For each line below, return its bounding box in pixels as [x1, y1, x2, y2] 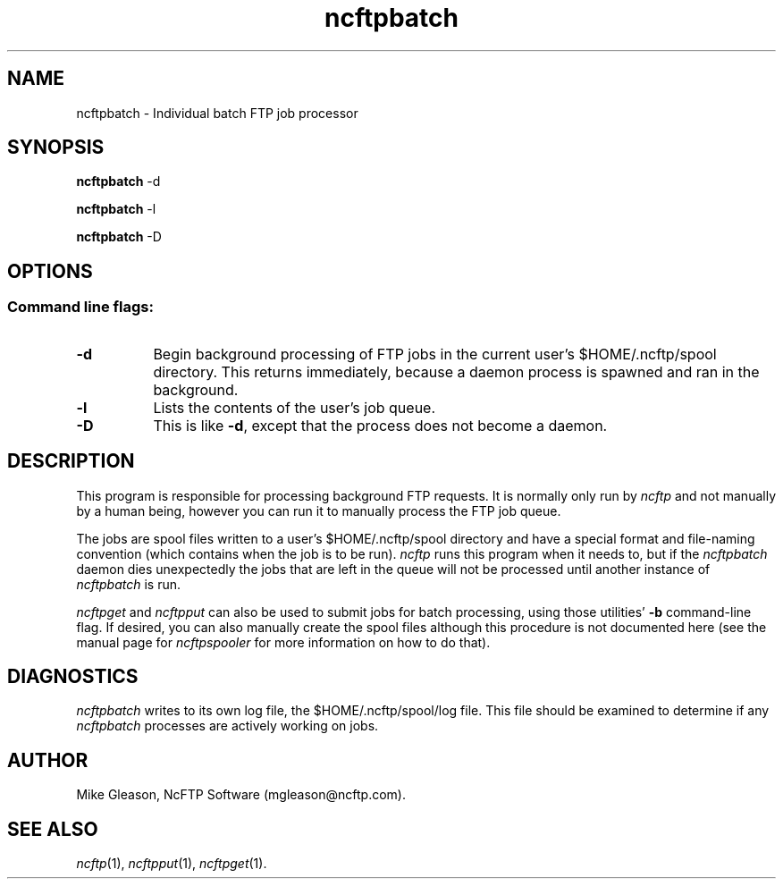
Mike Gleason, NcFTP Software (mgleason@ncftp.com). [76, 787, 407, 803]
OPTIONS [7, 259, 93, 283]
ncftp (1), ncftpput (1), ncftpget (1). [76, 856, 267, 872]
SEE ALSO [7, 817, 98, 840]
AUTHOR [7, 748, 88, 772]
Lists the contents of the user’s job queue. [153, 398, 436, 417]
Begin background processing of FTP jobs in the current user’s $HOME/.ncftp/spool [153, 344, 717, 363]
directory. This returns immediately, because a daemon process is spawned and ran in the [153, 362, 760, 381]
